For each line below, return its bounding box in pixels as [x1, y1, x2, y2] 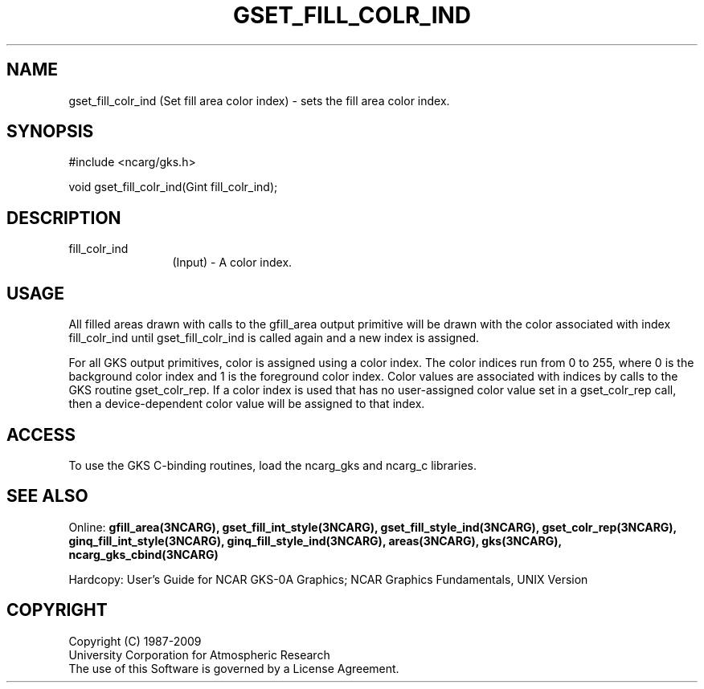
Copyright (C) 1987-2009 [68, 634, 202, 648]
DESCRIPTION [6, 207, 121, 228]
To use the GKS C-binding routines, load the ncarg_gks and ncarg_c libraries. [68, 458, 477, 472]
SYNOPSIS [6, 121, 94, 142]
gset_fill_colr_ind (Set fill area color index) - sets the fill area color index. [68, 93, 450, 108]
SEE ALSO [6, 486, 88, 507]
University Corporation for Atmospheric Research [68, 647, 330, 662]
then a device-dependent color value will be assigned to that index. [68, 397, 425, 411]
